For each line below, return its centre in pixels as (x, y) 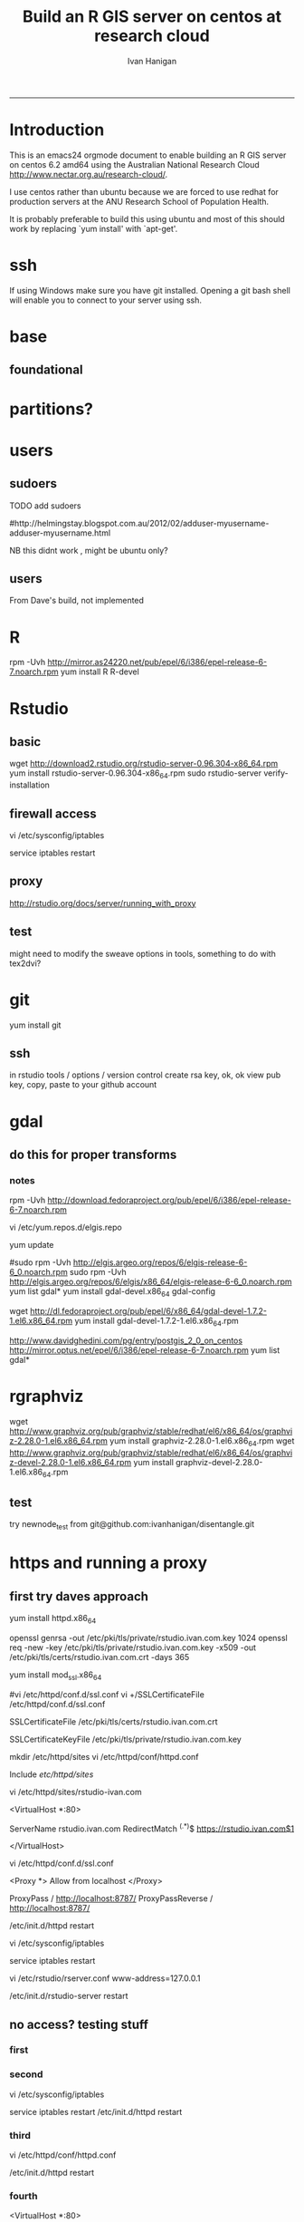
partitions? (51, 409)
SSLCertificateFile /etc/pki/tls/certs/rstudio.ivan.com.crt (114, 1721)
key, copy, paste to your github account (83, 1085)
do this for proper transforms (93, 1154)
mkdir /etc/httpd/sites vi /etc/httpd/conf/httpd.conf (104, 1756)
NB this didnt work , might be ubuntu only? (89, 550)
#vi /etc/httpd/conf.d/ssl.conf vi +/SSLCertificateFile (107, 1694)
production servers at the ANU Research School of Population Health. (139, 201)
